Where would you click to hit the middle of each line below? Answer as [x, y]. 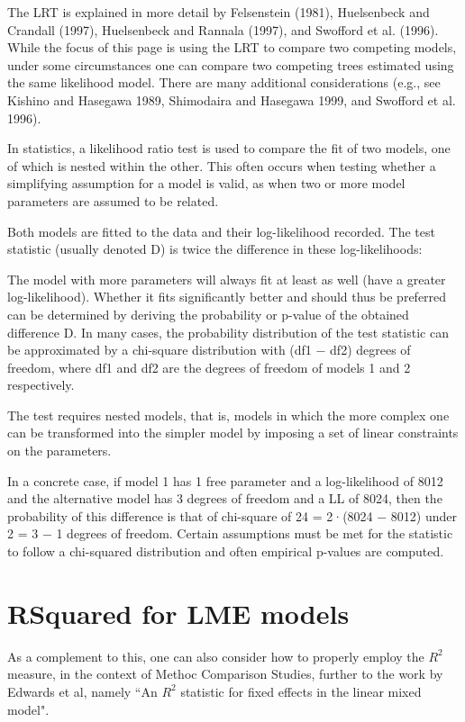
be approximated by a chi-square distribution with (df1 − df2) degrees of [209, 350]
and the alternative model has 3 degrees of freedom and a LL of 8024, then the [225, 498]
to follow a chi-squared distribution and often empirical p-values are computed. [226, 551]
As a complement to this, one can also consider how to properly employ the [216, 656]
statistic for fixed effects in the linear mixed [301, 691]
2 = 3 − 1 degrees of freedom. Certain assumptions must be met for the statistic [230, 533]
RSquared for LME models [178, 613]
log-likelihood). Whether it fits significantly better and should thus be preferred [227, 297]
